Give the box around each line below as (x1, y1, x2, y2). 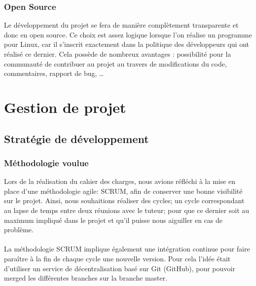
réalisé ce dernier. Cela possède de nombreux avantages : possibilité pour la (4, 49, 231, 59)
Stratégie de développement (4, 131, 149, 146)
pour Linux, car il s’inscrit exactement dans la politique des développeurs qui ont (4, 39, 249, 49)
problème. (4, 224, 34, 235)
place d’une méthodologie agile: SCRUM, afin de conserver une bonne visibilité (4, 185, 243, 196)
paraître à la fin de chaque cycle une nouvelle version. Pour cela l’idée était (4, 253, 231, 263)
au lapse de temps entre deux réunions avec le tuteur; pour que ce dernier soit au (4, 205, 250, 215)
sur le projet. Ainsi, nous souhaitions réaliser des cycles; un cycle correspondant (4, 195, 245, 206)
